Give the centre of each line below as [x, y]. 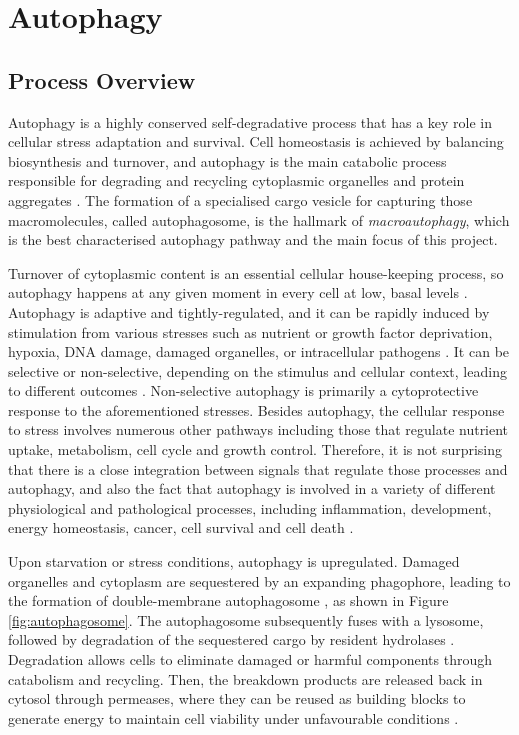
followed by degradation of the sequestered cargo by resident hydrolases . [231, 639]
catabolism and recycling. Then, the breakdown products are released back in [245, 678]
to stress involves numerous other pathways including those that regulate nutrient [258, 429]
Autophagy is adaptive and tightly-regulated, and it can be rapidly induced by [249, 311]
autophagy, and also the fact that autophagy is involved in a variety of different [252, 488]
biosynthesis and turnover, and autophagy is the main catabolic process [227, 160]
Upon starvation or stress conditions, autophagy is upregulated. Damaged [234, 561]
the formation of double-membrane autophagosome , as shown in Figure [228, 600]
